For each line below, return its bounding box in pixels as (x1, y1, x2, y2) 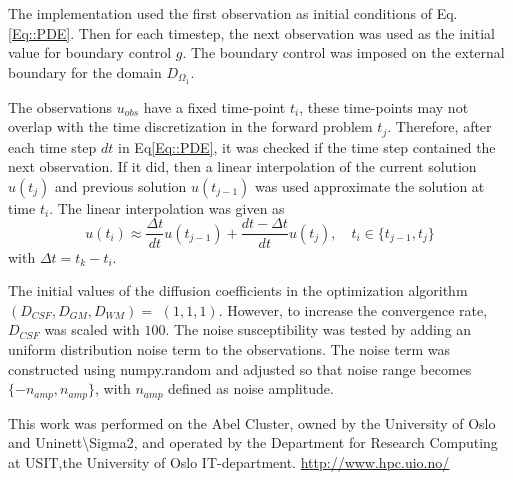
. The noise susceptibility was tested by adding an (165, 319, 472, 340)
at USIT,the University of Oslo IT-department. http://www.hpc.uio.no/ (8, 451, 450, 472)
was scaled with (44, 319, 140, 340)
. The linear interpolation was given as (49, 197, 285, 218)
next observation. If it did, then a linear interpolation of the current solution (8, 156, 477, 177)
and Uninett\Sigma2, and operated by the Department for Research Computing (8, 432, 498, 453)
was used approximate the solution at (254, 175, 485, 196)
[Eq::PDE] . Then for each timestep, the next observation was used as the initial (8, 22, 495, 43)
